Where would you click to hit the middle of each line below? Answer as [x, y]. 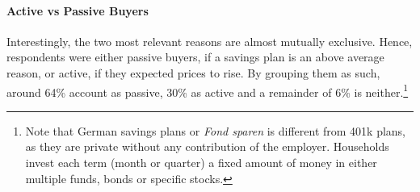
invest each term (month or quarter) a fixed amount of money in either [201, 163]
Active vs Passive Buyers [78, 10]
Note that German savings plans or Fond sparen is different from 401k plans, [216, 130]
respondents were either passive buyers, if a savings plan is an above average [195, 57]
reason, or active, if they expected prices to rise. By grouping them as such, [193, 72]
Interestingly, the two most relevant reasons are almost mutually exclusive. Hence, [210, 41]
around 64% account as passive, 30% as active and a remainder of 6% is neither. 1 [208, 90]
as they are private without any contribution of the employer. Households [207, 146]
